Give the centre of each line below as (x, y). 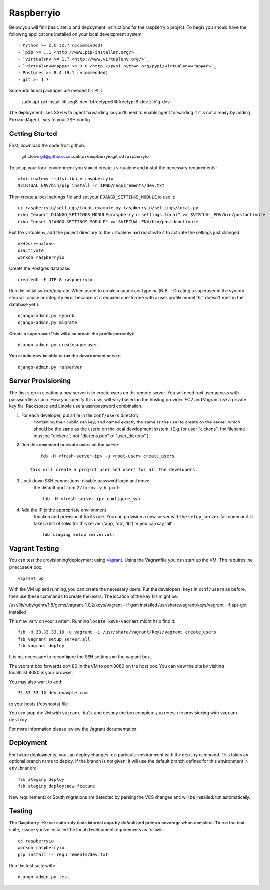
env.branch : (23, 768)
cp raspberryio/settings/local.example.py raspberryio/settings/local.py (108, 208)
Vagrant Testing (34, 548)
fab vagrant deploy (41, 646)
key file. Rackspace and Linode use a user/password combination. (76, 406)
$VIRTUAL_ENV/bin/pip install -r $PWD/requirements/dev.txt (91, 186)
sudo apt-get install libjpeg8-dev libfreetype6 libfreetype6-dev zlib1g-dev (96, 102)
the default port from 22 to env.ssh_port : (77, 488)
